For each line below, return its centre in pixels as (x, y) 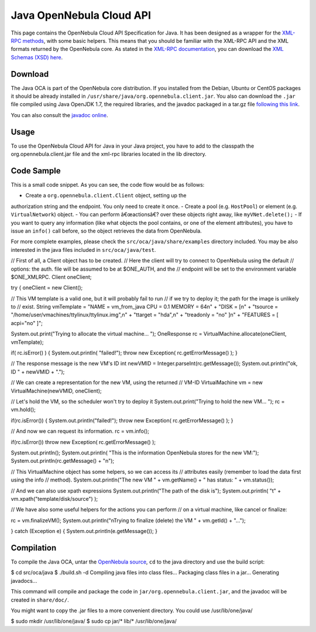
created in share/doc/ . (40, 600)
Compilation (34, 548)
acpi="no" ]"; (27, 323)
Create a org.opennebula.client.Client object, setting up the (106, 196)
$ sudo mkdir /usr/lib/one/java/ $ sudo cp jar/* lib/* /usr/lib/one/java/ (94, 621)
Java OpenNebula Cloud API (81, 15)
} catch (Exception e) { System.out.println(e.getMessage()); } (84, 531)
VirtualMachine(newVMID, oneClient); (56, 391)
